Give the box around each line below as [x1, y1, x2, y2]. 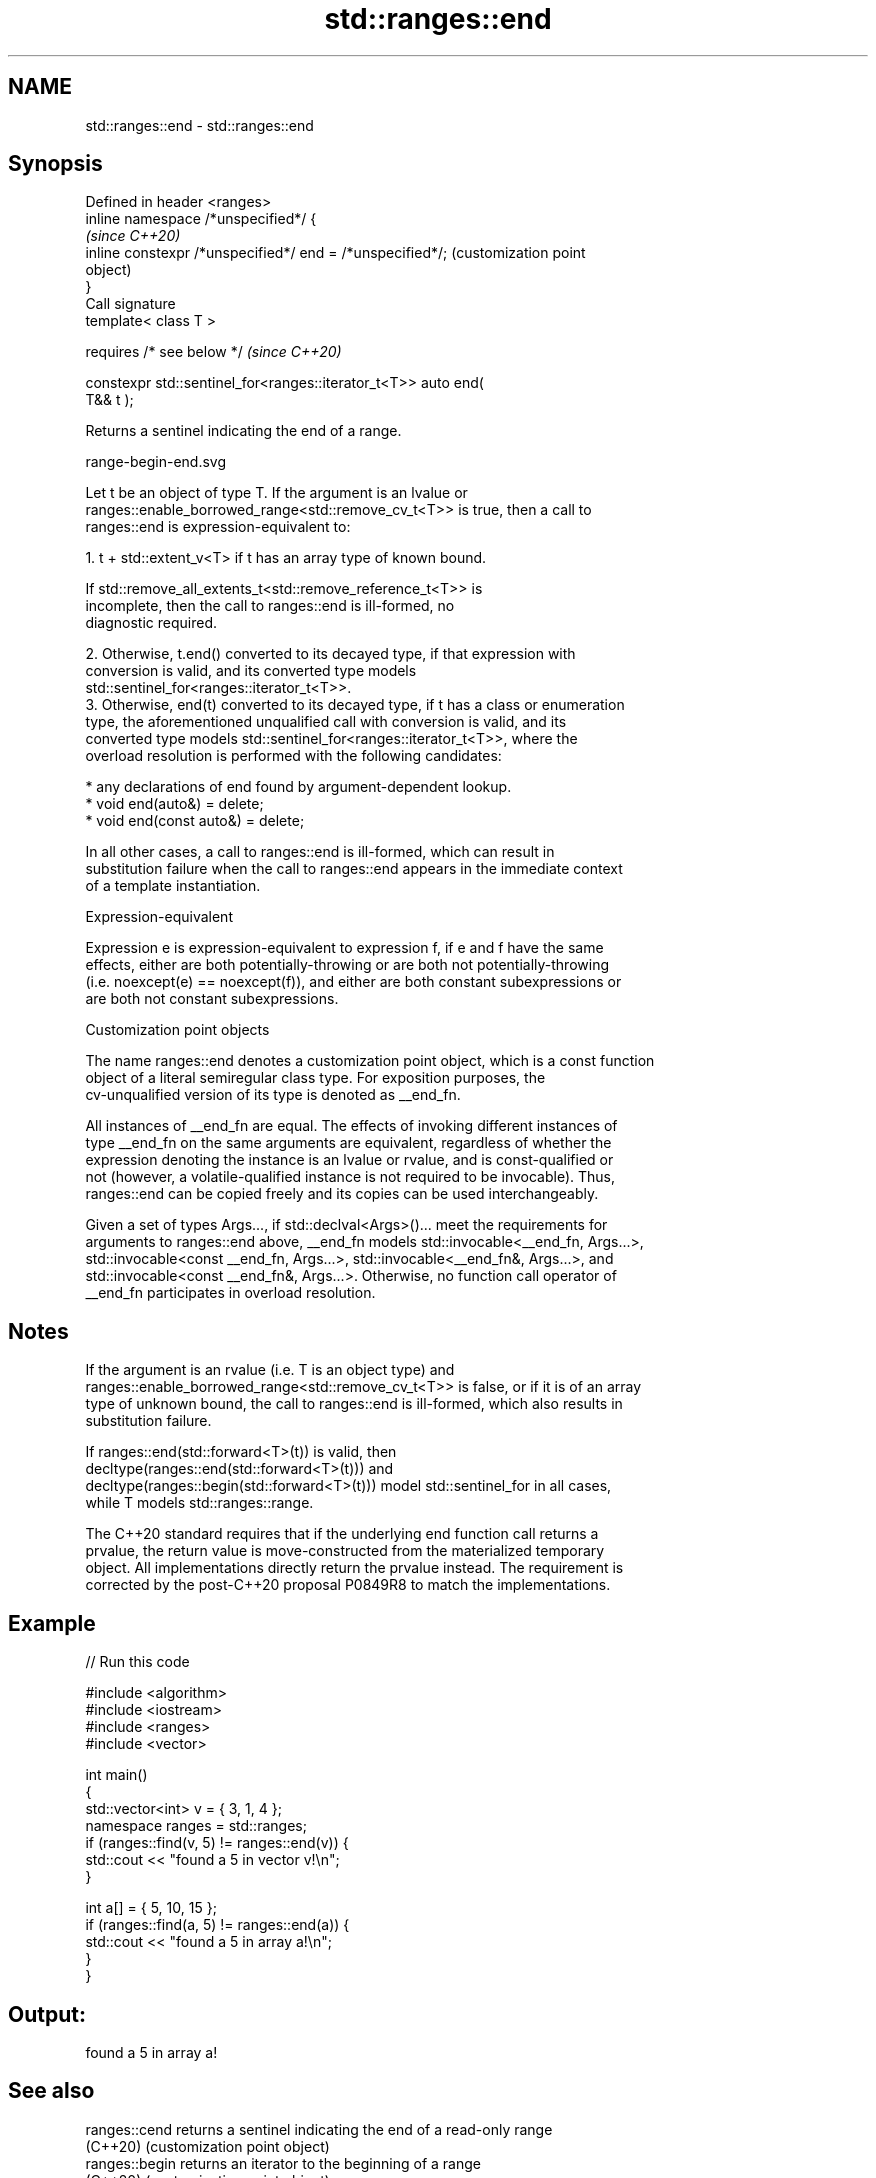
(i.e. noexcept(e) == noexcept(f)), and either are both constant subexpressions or [85, 973, 622, 991]
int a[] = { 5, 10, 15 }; [85, 1899, 217, 1917]
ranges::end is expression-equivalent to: [85, 518, 351, 536]
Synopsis [8, 151, 103, 177]
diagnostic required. [85, 614, 218, 632]
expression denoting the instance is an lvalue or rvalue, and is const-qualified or [85, 1151, 614, 1169]
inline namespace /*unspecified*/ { [85, 210, 317, 228]
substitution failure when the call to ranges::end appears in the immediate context [85, 860, 623, 878]
